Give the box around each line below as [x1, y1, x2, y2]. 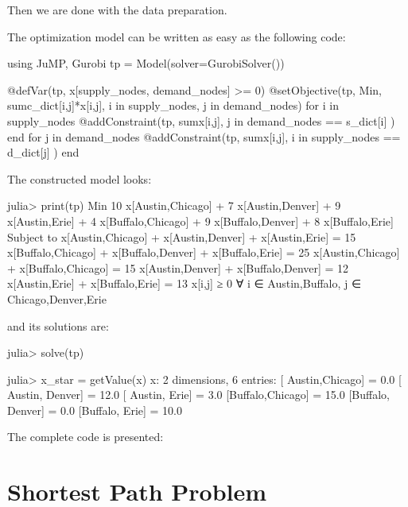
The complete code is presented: [7, 428, 164, 445]
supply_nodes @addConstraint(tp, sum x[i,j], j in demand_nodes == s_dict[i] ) [7, 112, 395, 129]
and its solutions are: [7, 317, 109, 334]
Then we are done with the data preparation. [7, 2, 227, 17]
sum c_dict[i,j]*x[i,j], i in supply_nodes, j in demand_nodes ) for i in [7, 97, 339, 114]
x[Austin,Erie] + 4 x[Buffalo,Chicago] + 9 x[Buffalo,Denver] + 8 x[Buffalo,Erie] [7, 212, 394, 229]
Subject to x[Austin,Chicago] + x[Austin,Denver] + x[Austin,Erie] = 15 [7, 228, 356, 245]
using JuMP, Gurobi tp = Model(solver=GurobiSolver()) [7, 55, 285, 72]
